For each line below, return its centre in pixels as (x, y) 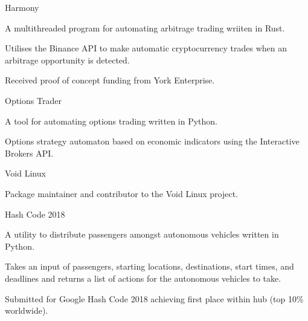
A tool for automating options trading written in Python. (111, 121)
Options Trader (33, 100)
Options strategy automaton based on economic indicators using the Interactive (152, 141)
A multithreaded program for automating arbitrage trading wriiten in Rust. (145, 28)
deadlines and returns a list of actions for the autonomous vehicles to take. (143, 278)
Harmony (22, 7)
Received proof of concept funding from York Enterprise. (110, 80)
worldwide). (27, 310)
